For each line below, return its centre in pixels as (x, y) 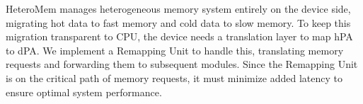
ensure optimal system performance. (84, 92)
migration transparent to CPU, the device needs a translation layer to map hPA (179, 36)
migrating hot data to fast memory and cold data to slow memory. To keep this (178, 22)
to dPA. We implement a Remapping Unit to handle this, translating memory (175, 50)
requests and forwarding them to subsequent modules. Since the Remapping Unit (182, 64)
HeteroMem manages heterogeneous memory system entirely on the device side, (178, 8)
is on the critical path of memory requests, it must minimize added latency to (174, 77)
